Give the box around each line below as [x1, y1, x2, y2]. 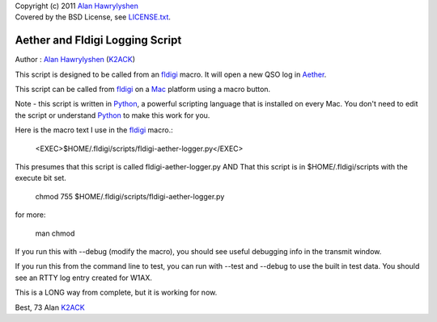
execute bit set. [15, 174, 66, 183]
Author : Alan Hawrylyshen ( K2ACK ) [15, 55, 135, 65]
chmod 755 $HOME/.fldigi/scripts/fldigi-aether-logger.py [35, 191, 225, 201]
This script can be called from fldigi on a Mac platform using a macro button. [15, 85, 271, 94]
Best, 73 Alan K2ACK [15, 303, 85, 312]
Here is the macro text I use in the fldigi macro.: [15, 125, 173, 135]
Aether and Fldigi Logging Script [15, 33, 182, 48]
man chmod [35, 228, 75, 238]
